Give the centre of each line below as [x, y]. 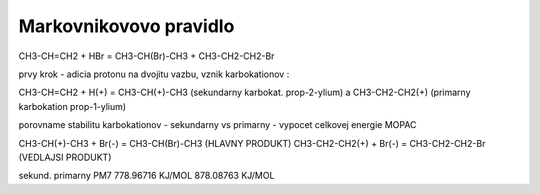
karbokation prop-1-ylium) [72, 106]
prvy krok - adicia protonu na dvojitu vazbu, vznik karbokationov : [154, 74]
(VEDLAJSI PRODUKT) [65, 157]
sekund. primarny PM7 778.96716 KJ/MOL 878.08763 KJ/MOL [146, 176]
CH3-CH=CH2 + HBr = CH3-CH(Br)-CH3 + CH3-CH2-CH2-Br [146, 56]
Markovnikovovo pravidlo [126, 26]
